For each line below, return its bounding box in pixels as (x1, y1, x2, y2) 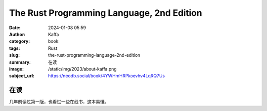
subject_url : (9, 73, 35, 79)
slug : (9, 52, 20, 58)
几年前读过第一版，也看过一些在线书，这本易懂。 (9, 99, 109, 105)
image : (9, 66, 24, 72)
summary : (9, 59, 31, 65)
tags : (9, 45, 20, 51)
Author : (9, 31, 26, 37)
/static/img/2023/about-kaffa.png (48, 66, 117, 72)
